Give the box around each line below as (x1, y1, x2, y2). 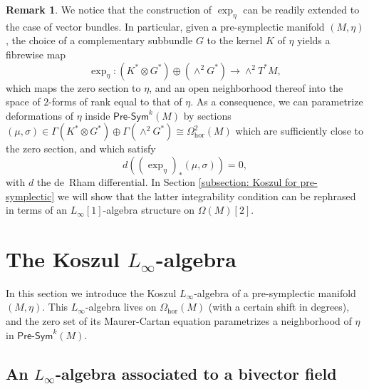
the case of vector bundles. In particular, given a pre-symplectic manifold (6, 19, 325, 33)
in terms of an (6, 202, 68, 217)
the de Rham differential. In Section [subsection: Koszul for (36, 174, 297, 189)
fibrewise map (6, 46, 66, 61)
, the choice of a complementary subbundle (6, 33, 193, 48)
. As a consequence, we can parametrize (190, 94, 363, 109)
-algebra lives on (85, 299, 157, 314)
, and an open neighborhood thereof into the (149, 80, 343, 95)
